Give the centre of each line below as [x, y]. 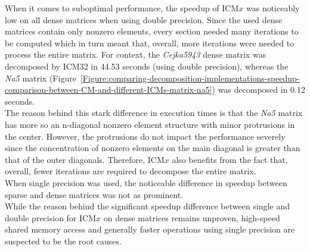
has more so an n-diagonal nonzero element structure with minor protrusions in [150, 124]
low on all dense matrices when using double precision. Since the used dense [144, 19]
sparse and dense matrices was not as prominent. [94, 194]
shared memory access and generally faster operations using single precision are [150, 229]
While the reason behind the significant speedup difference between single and [147, 206]
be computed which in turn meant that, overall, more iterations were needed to [150, 43]
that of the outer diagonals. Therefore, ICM [85, 159]
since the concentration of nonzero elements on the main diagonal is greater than [153, 148]
